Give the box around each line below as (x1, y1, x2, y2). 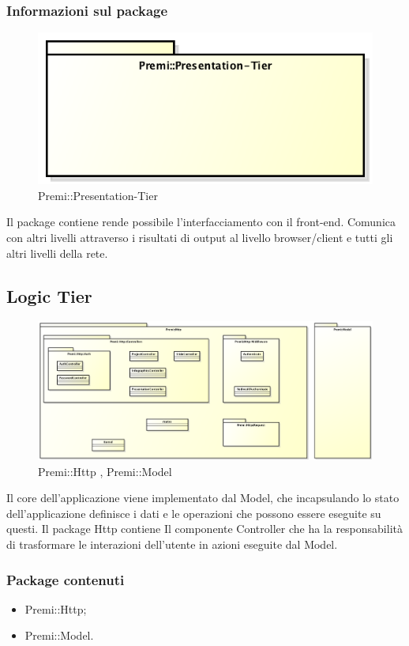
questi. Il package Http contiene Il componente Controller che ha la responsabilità (6, 520, 403, 537)
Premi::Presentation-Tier (38, 187, 158, 203)
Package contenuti (6, 569, 125, 589)
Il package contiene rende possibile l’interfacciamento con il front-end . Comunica (6, 213, 396, 230)
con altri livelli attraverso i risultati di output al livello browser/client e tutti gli (6, 229, 393, 245)
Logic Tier (6, 283, 92, 308)
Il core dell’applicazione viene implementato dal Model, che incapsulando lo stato (6, 489, 400, 506)
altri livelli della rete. (6, 244, 108, 261)
